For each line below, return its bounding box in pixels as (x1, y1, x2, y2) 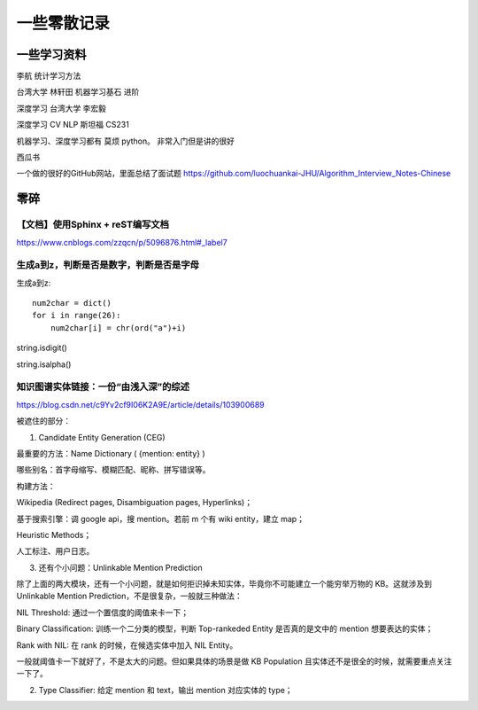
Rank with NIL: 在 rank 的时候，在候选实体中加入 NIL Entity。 (16, 639, 238, 651)
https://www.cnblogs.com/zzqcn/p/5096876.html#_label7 (16, 237, 227, 247)
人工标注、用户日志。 (16, 546, 95, 557)
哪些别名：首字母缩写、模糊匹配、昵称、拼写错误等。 (16, 464, 211, 475)
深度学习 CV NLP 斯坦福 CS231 (16, 120, 130, 130)
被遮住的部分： (16, 416, 71, 426)
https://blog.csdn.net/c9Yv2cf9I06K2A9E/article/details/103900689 (16, 399, 265, 410)
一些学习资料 (16, 47, 87, 62)
